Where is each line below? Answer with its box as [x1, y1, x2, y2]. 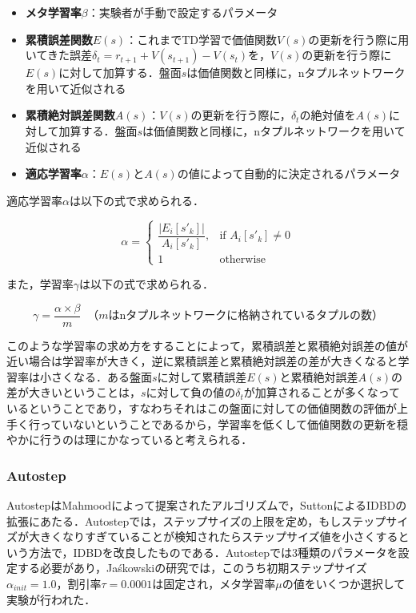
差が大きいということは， [6, 384, 141, 401]
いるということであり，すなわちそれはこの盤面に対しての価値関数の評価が [6, 400, 398, 416]
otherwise [219, 253, 266, 265]
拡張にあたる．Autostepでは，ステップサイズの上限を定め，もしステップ [6, 512, 386, 529]
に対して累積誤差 [157, 368, 247, 385]
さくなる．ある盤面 [50, 368, 152, 385]
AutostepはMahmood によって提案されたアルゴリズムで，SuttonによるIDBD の [6, 497, 407, 513]
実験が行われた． [6, 591, 96, 607]
